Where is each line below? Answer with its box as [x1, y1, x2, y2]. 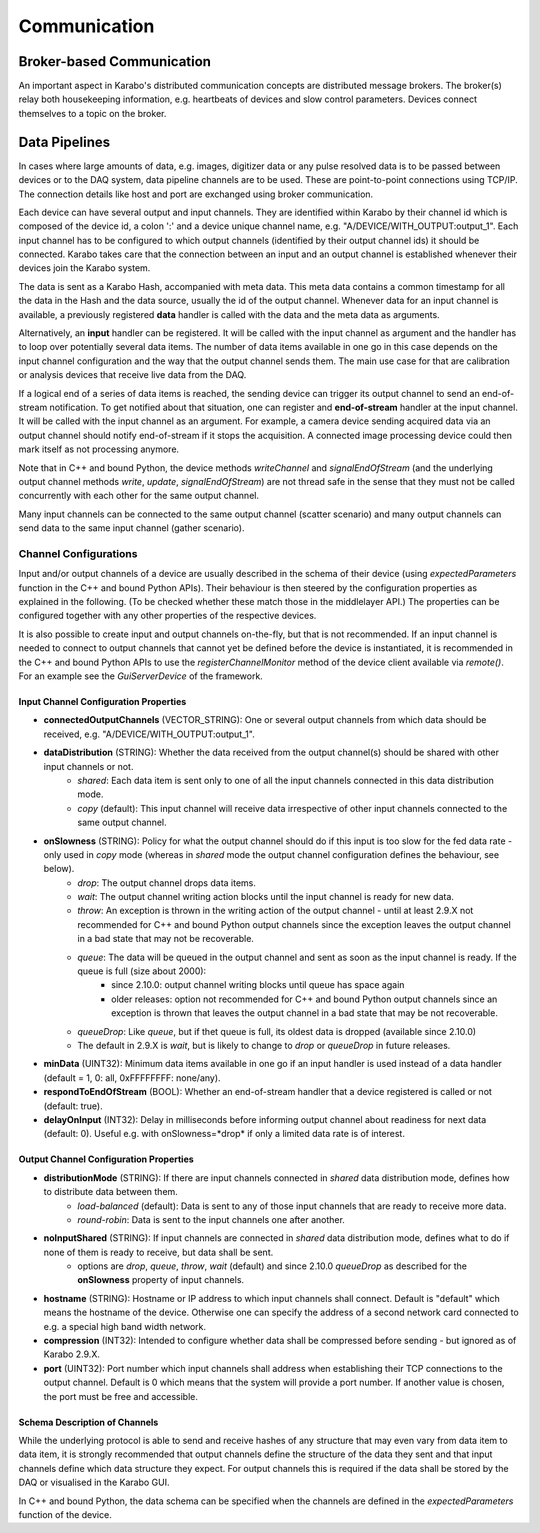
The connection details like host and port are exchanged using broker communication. [18, 188, 374, 200]
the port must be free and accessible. [43, 1390, 199, 1402]
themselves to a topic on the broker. [18, 107, 167, 119]
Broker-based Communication [18, 53, 212, 70]
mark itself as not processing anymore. [18, 443, 180, 455]
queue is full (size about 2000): [77, 965, 207, 977]
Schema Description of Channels [18, 1416, 159, 1428]
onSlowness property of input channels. [77, 1274, 245, 1286]
